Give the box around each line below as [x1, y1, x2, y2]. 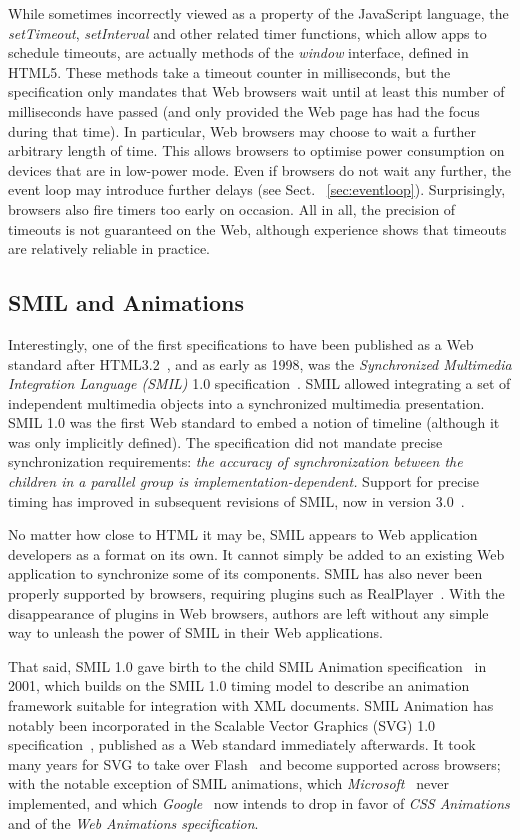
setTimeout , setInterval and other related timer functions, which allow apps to [8, 22, 487, 43]
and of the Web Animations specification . [8, 812, 259, 833]
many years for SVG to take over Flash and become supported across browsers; [8, 753, 501, 774]
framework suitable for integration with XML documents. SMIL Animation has [8, 695, 494, 716]
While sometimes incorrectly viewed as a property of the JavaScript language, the [8, 3, 509, 23]
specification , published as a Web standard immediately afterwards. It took [8, 734, 476, 755]
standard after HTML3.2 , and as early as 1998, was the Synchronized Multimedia [8, 353, 512, 374]
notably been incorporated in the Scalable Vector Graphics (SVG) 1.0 [8, 714, 436, 735]
